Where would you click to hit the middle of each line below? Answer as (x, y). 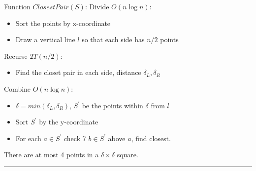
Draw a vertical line (45, 39)
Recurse (16, 56)
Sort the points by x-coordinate (63, 23)
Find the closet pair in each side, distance (78, 72)
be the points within (112, 105)
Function (17, 6)
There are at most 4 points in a (51, 155)
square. (128, 155)
